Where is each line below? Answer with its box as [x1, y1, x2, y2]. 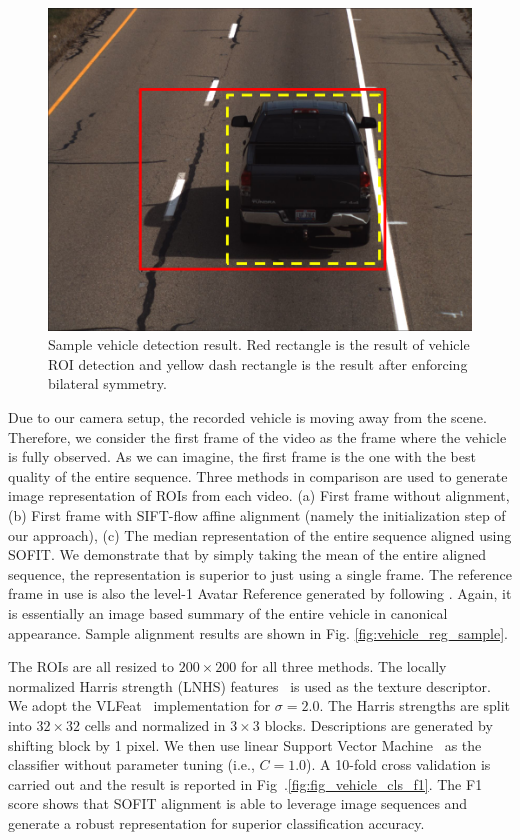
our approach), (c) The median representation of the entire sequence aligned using [8, 524, 512, 545]
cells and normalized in [84, 714, 226, 735]
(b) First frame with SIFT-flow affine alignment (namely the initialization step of [8, 505, 506, 526]
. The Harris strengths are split [319, 695, 511, 716]
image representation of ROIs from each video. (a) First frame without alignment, [8, 485, 510, 506]
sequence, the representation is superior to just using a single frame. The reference [8, 563, 512, 584]
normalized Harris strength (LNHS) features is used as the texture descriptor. [8, 675, 491, 696]
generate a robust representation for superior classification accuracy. [8, 812, 425, 833]
